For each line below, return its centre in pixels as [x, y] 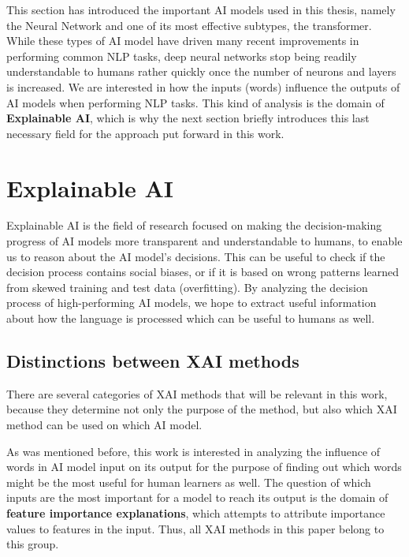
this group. [33, 544]
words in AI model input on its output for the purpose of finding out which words [204, 467]
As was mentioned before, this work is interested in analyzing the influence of [193, 451]
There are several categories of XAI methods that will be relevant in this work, [197, 393]
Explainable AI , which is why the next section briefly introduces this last [188, 118]
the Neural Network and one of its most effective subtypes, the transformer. [189, 25]
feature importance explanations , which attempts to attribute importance [196, 512]
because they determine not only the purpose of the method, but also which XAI [202, 409]
